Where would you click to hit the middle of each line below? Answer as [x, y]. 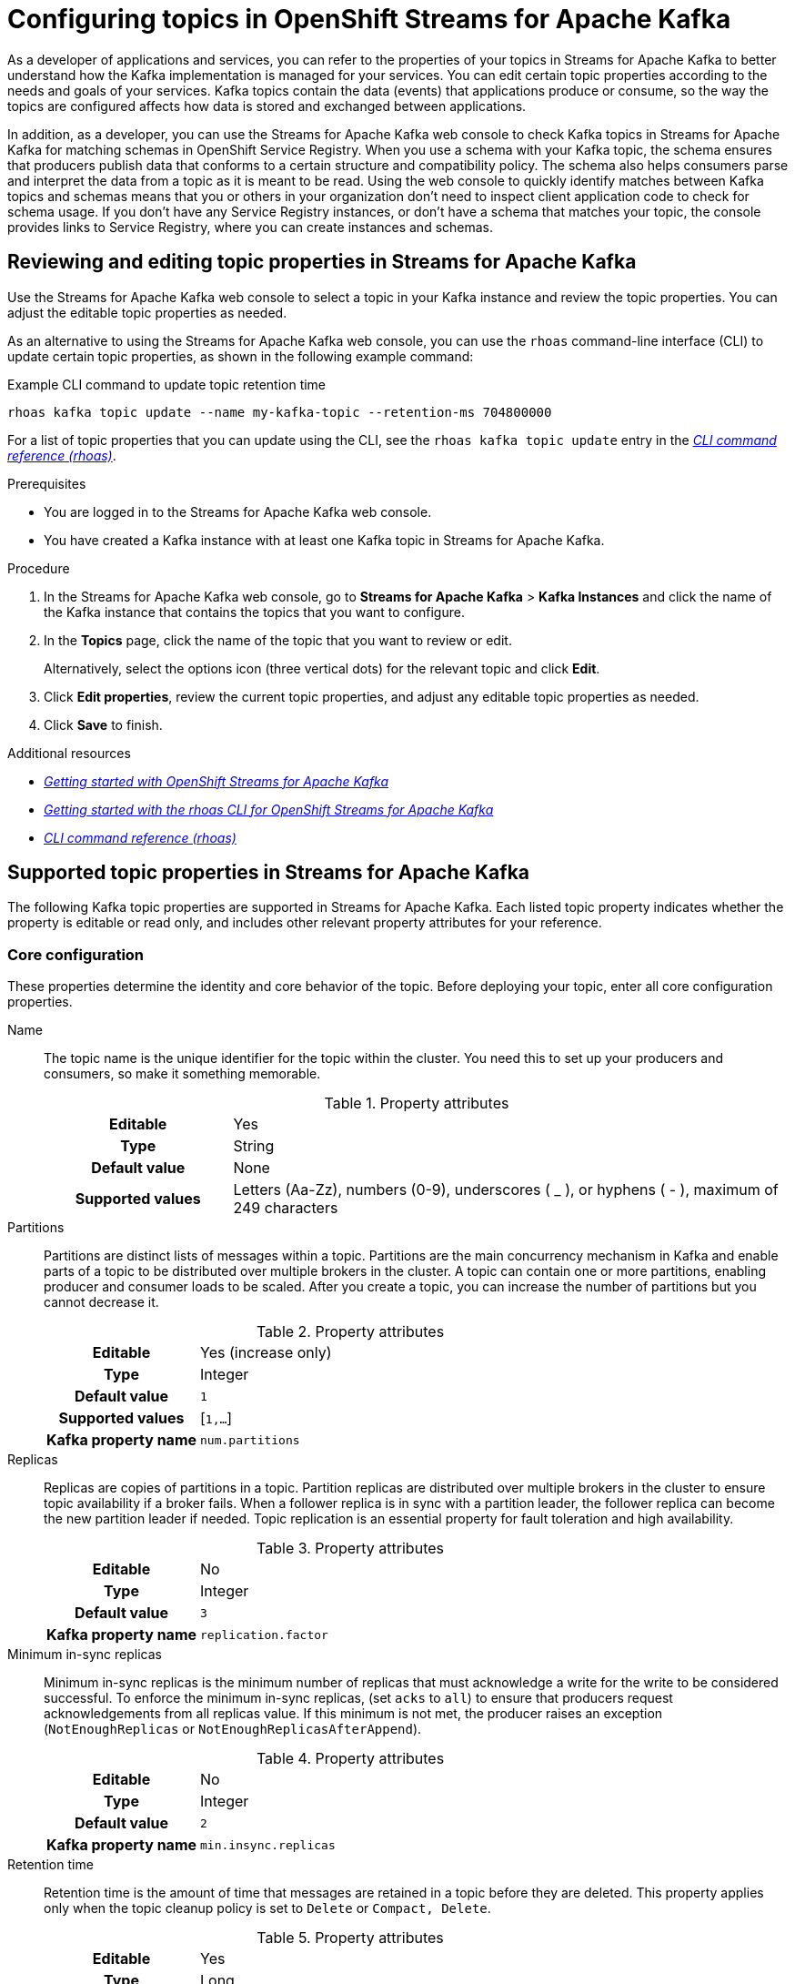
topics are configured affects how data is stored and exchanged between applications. [267, 106]
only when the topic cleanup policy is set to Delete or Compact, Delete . [267, 1908]
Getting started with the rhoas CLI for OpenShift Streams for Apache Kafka [269, 809]
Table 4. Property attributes [350, 1759]
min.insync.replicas [268, 1845]
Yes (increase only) [266, 1353]
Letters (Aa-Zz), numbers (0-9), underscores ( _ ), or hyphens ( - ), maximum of [506, 1190]
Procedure [39, 568]
